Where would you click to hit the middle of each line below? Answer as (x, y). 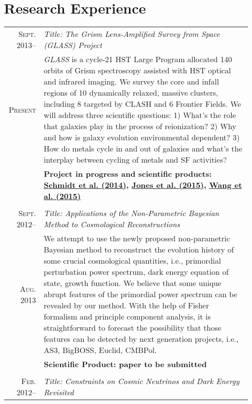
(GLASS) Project (73, 45)
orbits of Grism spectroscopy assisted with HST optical (137, 70)
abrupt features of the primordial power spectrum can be (141, 294)
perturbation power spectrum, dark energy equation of (136, 272)
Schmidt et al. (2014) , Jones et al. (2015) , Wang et (143, 185)
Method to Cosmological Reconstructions (112, 224)
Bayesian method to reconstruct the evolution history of (139, 250)
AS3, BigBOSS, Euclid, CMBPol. (100, 350)
